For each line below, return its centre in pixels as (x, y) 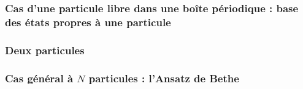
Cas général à (39, 78)
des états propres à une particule (88, 22)
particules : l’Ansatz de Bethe (164, 78)
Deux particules (45, 50)
